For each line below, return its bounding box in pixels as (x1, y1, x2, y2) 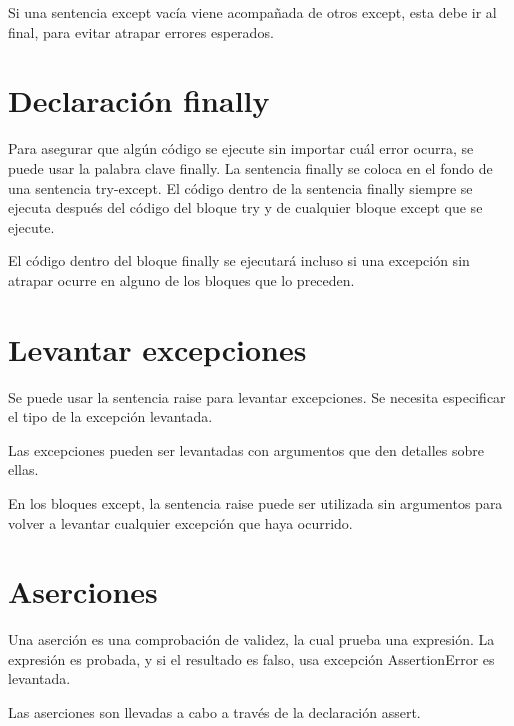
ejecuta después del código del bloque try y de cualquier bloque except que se (8, 197, 483, 218)
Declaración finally (8, 80, 270, 121)
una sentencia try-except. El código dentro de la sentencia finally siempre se (8, 177, 473, 198)
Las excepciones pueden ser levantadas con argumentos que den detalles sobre (8, 439, 485, 460)
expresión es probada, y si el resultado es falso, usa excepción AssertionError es (8, 648, 495, 669)
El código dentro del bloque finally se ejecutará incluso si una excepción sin (8, 250, 470, 271)
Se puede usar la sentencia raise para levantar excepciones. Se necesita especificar (8, 386, 506, 407)
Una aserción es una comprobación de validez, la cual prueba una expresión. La (8, 629, 495, 650)
